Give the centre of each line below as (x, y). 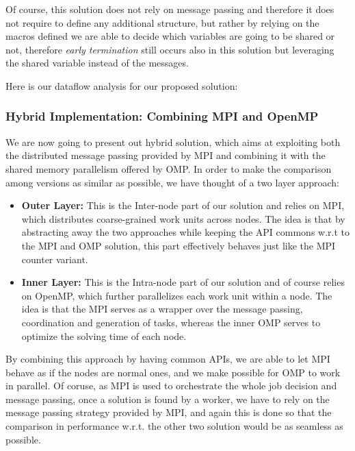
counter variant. (55, 259)
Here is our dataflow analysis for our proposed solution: (122, 85)
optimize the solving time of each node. (104, 336)
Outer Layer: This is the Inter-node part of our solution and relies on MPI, (183, 205)
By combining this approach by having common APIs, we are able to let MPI (168, 359)
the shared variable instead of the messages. (97, 63)
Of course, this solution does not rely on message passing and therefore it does (170, 9)
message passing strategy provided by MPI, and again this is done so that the (169, 412)
